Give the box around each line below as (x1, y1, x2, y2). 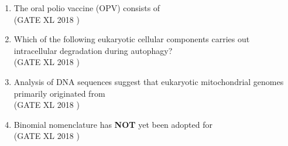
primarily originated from (13, 87, 105, 99)
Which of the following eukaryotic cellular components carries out (13, 33, 250, 45)
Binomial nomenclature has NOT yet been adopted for (13, 118, 213, 130)
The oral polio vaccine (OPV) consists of (13, 2, 160, 13)
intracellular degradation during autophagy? (13, 44, 173, 56)
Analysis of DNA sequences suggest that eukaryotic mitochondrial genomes (13, 75, 284, 87)
